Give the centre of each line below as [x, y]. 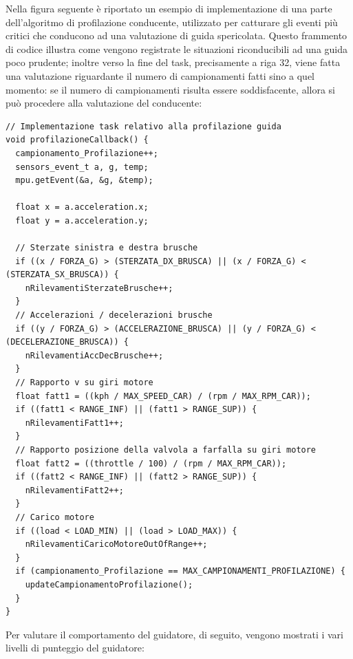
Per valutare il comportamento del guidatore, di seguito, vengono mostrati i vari [174, 634]
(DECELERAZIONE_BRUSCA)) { [67, 342]
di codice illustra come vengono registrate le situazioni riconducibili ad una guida [177, 48]
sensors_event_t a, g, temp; [82, 167]
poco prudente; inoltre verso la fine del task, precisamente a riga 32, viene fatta [173, 62]
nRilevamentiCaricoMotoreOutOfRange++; [116, 544]
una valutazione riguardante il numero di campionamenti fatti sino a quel [160, 75]
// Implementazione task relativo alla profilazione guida [143, 126]
